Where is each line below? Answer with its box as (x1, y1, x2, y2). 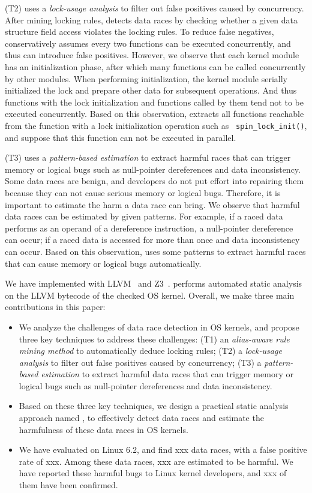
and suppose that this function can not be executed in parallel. (5, 131, 236, 143)
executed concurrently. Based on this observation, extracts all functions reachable (5, 107, 304, 120)
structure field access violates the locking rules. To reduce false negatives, (5, 25, 274, 38)
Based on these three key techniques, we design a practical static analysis (19, 399, 289, 412)
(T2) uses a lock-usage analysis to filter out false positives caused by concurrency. (5, 2, 304, 14)
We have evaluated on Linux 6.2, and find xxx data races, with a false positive (19, 443, 307, 456)
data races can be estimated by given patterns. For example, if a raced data (5, 210, 283, 223)
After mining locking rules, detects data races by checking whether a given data (5, 13, 298, 26)
